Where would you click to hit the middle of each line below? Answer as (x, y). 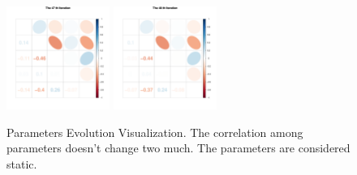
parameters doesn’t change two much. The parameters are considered (178, 148)
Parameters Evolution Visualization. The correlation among (155, 132)
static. (22, 163)
